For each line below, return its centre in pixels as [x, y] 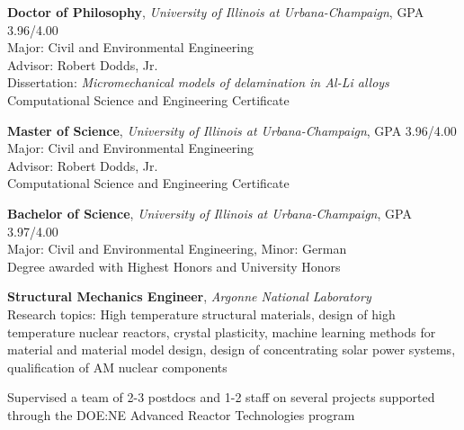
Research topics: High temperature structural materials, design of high [201, 314]
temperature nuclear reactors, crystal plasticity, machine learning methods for [222, 331]
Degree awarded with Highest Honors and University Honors [174, 266]
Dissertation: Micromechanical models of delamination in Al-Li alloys [198, 82]
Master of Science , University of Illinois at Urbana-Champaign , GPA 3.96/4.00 [232, 130]
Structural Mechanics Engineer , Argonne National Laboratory [189, 296]
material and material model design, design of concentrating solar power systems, [232, 349]
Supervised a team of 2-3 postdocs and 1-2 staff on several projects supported [221, 397]
